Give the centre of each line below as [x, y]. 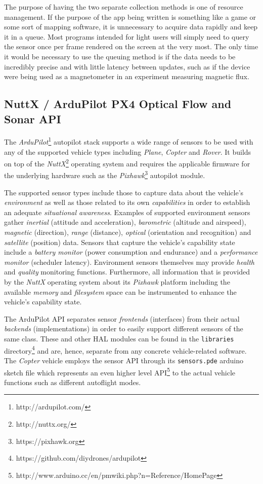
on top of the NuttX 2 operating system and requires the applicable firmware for [127, 163]
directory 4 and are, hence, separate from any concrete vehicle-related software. [125, 350]
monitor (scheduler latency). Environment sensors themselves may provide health [129, 262]
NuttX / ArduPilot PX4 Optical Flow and [118, 104]
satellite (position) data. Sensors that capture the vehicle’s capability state [120, 242]
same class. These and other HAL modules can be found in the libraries [119, 338]
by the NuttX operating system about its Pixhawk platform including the [117, 282]
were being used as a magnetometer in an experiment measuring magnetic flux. [127, 76]
